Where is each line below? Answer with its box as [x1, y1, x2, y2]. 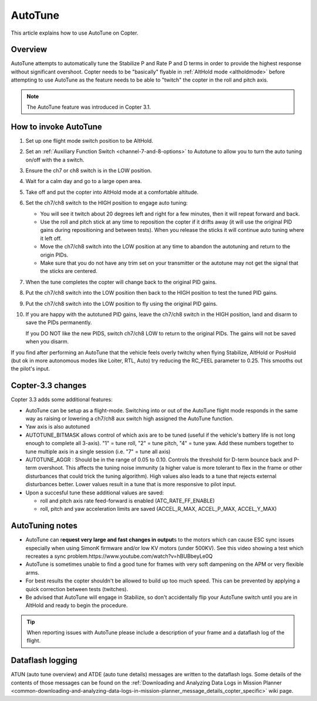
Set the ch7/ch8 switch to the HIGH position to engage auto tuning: [25, 200, 188, 207]
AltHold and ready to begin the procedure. [25, 602, 128, 609]
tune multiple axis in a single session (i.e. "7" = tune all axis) [25, 448, 171, 455]
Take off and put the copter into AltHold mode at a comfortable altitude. [25, 188, 199, 196]
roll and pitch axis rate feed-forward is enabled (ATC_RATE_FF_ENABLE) [40, 497, 215, 504]
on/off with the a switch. [25, 156, 85, 163]
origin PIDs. [40, 251, 69, 258]
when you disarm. [25, 338, 69, 345]
